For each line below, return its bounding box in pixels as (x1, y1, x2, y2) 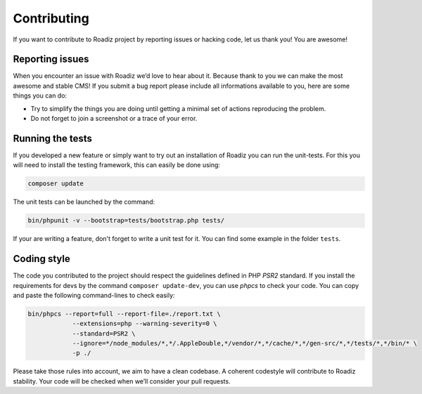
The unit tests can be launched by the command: (13, 197, 155, 206)
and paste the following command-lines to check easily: (13, 291, 175, 299)
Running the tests (13, 132, 93, 144)
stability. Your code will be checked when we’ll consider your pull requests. (13, 376, 231, 386)
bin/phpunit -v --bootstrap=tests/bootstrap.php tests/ (27, 216, 225, 225)
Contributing (13, 11, 89, 26)
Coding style (13, 253, 70, 265)
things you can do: (13, 91, 67, 100)
